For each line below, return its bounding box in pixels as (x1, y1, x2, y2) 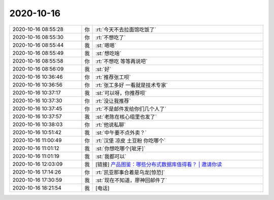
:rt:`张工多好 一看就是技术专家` (95, 81, 168, 88)
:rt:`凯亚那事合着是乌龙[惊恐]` (95, 169, 165, 176)
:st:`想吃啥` (95, 50, 122, 57)
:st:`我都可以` (95, 153, 127, 160)
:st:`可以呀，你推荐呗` (95, 89, 147, 96)
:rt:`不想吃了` (95, 34, 126, 41)
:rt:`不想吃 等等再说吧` (95, 57, 148, 64)
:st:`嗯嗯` (95, 42, 117, 49)
